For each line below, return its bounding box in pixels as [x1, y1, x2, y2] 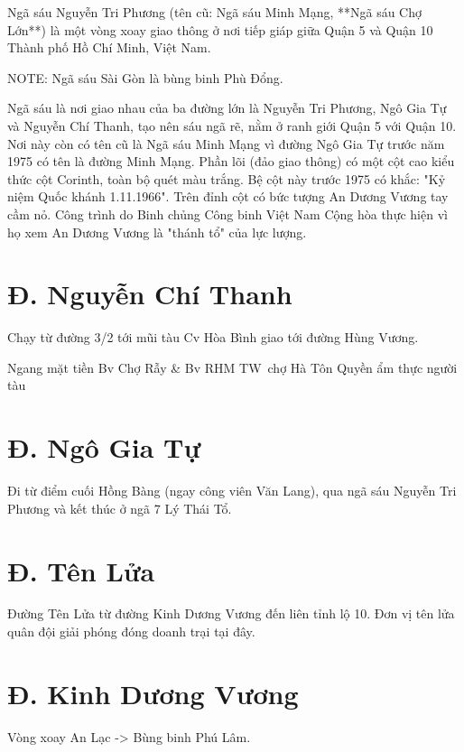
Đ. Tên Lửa [7, 552, 155, 589]
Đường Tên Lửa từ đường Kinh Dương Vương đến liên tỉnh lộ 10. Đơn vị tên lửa [7, 604, 455, 623]
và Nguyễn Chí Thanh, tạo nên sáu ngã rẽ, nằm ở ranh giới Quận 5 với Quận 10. [7, 116, 457, 135]
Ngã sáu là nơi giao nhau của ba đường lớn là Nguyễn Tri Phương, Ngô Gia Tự [7, 98, 447, 117]
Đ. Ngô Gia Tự [7, 429, 201, 466]
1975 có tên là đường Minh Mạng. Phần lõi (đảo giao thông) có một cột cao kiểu [7, 152, 455, 171]
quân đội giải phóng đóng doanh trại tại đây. [7, 622, 255, 641]
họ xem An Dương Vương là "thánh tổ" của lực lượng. [7, 222, 307, 241]
